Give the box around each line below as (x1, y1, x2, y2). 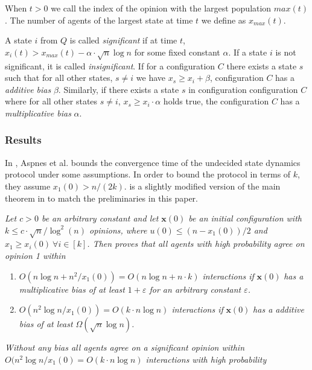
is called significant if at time (69, 34, 177, 46)
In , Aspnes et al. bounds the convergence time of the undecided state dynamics (5, 156, 301, 168)
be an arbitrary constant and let (41, 212, 159, 225)
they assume (5, 179, 51, 192)
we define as (201, 13, 246, 26)
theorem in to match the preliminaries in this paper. (5, 191, 198, 204)
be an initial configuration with (188, 212, 302, 225)
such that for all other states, (5, 71, 113, 84)
